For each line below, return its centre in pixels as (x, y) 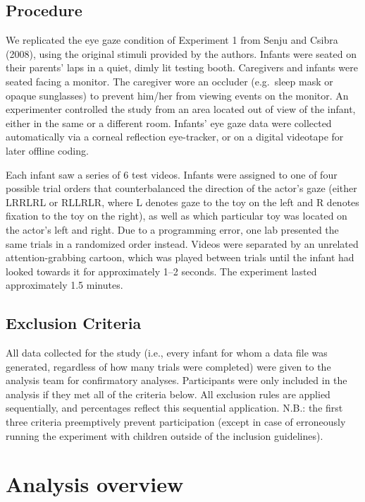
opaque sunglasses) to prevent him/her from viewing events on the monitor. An (177, 95)
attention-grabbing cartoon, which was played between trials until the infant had (180, 257)
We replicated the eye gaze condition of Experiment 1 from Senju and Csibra (172, 40)
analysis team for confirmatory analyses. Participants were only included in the (177, 380)
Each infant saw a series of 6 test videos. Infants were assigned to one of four (172, 174)
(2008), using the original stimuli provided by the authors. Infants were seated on (181, 53)
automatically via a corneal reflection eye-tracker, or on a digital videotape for (175, 137)
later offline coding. (47, 150)
